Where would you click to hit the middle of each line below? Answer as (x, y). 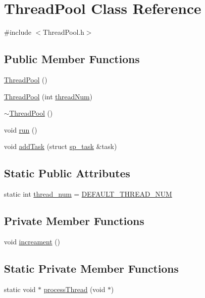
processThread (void (75, 289)
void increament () (32, 241)
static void (20, 289)
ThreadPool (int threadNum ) (48, 96)
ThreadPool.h (64, 32)
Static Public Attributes (67, 173)
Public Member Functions (72, 59)
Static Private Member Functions (91, 268)
